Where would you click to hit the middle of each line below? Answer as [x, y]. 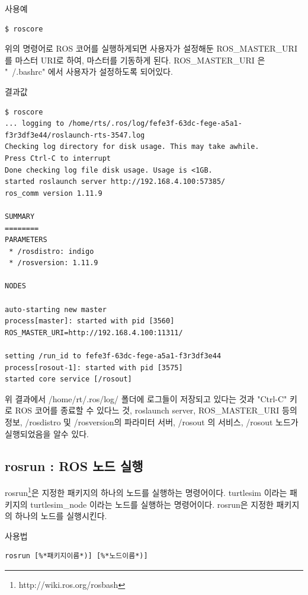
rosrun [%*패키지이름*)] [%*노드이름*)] [76, 556]
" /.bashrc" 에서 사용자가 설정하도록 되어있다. [89, 71]
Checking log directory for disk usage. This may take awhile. [132, 147]
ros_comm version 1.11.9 [54, 193]
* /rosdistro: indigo [52, 251]
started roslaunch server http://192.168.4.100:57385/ [115, 182]
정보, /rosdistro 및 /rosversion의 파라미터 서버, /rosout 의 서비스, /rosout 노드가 [152, 422]
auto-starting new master [56, 309]
